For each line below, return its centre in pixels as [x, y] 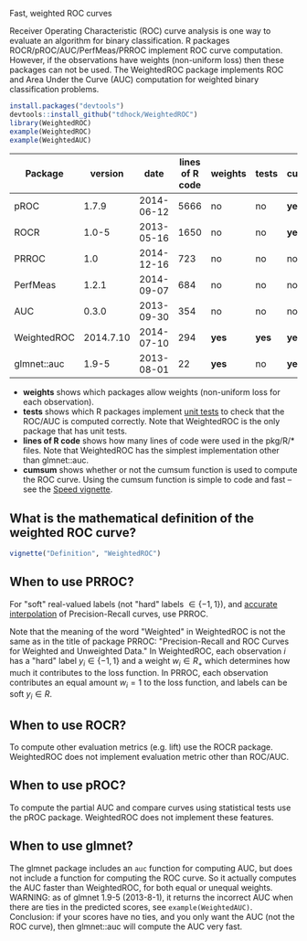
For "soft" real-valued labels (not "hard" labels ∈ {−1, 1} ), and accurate [143, 604]
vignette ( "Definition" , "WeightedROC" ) [85, 554]
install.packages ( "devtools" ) [67, 106]
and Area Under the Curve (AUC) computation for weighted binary [134, 80]
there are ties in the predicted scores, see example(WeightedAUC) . [131, 907]
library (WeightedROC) [51, 123]
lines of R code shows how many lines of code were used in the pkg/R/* [159, 441]
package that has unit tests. [75, 431]
